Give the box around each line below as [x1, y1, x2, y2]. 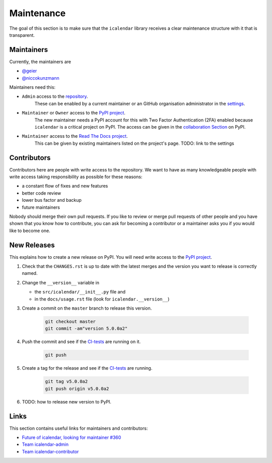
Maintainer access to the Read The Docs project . [22, 133, 128, 139]
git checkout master [45, 319, 96, 325]
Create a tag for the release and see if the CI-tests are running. [22, 365, 153, 371]
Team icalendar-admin [22, 441, 69, 447]
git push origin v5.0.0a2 [45, 386, 109, 391]
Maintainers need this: [9, 84, 55, 90]
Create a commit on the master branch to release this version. [22, 305, 152, 311]
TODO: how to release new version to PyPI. [22, 398, 112, 404]
